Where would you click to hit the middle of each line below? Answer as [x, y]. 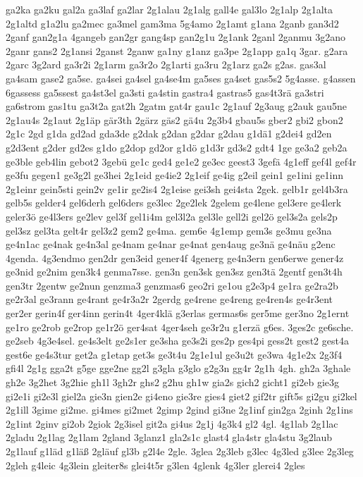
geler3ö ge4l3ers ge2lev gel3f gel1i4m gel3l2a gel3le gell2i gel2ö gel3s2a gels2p [172, 216]
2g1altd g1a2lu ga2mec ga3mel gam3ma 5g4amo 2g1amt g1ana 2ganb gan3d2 [172, 23]
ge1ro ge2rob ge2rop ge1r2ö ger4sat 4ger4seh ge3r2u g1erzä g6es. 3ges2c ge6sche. [180, 327]
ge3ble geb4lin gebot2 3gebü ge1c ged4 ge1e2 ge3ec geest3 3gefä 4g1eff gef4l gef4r [181, 161]
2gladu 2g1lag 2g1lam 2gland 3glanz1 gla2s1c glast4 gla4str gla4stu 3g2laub [169, 437]
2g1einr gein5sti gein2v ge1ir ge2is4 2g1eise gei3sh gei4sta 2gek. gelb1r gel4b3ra [177, 188]
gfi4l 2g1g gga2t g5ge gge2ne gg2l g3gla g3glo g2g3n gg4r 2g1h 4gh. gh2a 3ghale [178, 368]
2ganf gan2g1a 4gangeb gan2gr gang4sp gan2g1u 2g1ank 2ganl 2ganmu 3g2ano [176, 37]
